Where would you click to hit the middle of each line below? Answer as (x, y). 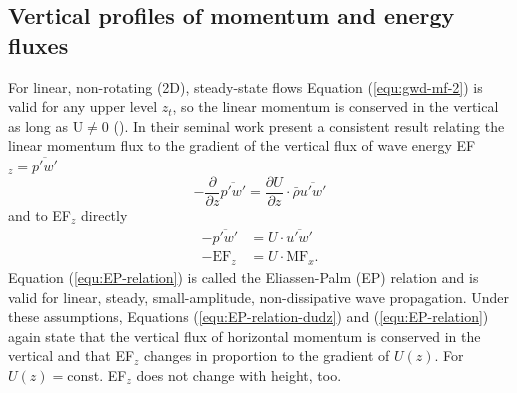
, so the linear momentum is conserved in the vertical (335, 106)
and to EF (40, 214)
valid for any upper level (83, 106)
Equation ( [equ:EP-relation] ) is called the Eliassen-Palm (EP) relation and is (243, 276)
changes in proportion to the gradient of (267, 355)
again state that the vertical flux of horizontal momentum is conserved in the (244, 335)
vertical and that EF (71, 355)
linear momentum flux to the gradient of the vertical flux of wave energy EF (242, 145)
